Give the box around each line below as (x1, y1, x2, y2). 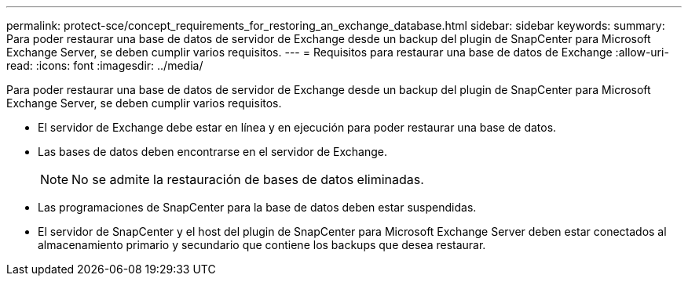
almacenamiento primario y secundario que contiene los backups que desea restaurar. (38, 238, 486, 251)
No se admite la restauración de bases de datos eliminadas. (71, 172, 424, 187)
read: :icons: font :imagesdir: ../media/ (6, 59, 203, 72)
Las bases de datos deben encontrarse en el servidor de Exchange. (38, 145, 388, 158)
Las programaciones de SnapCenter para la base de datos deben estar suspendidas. (38, 201, 477, 214)
